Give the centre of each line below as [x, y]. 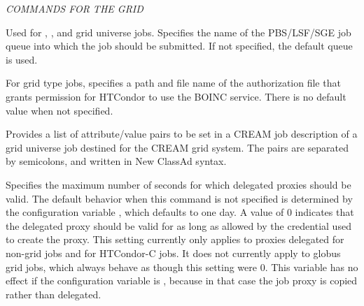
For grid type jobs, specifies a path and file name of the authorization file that [173, 83]
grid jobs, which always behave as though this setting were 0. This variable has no [182, 267]
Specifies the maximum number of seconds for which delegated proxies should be [178, 184]
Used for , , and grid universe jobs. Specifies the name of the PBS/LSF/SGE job [178, 32]
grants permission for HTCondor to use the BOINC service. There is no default [176, 96]
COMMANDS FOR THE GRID [75, 8]
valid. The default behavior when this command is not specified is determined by [179, 198]
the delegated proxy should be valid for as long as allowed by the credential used [178, 225]
